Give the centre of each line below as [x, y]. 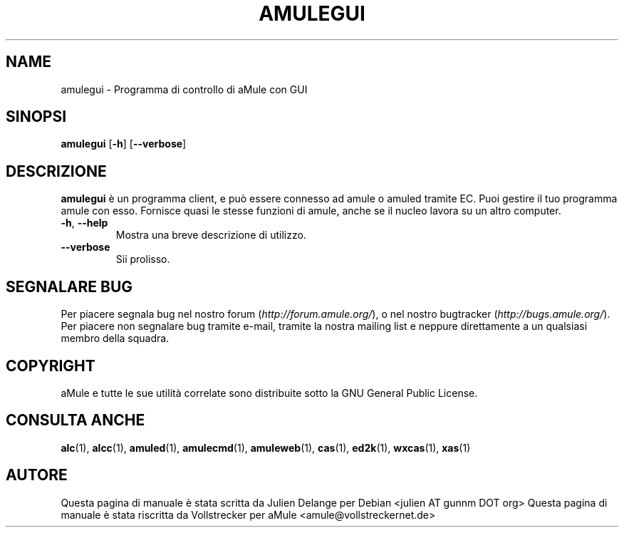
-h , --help [84, 223]
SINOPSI [36, 117]
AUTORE [37, 475]
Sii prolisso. [143, 259]
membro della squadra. [115, 338]
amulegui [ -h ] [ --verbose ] [124, 144]
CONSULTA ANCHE [76, 420]
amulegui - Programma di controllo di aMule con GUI [184, 89]
